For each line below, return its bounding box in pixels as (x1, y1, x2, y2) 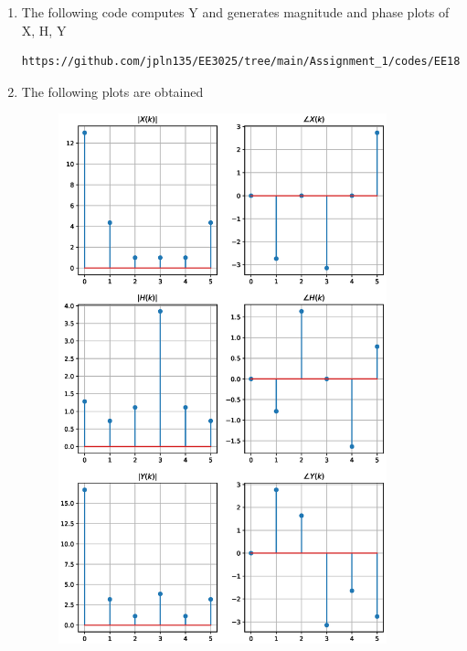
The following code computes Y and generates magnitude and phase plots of (21, 3, 450, 21)
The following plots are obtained (21, 81, 204, 101)
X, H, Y (21, 20, 67, 39)
